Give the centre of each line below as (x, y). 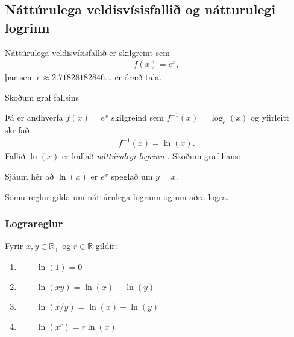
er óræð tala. (138, 77)
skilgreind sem (137, 117)
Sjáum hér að (30, 176)
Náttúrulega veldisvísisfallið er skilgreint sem (87, 52)
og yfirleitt (270, 117)
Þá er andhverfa (34, 117)
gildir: (106, 246)
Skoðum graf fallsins (42, 97)
